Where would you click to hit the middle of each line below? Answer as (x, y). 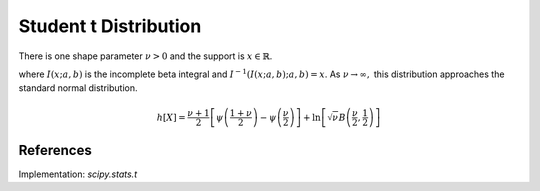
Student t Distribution (110, 26)
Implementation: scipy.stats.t (78, 174)
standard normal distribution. (78, 88)
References (55, 150)
